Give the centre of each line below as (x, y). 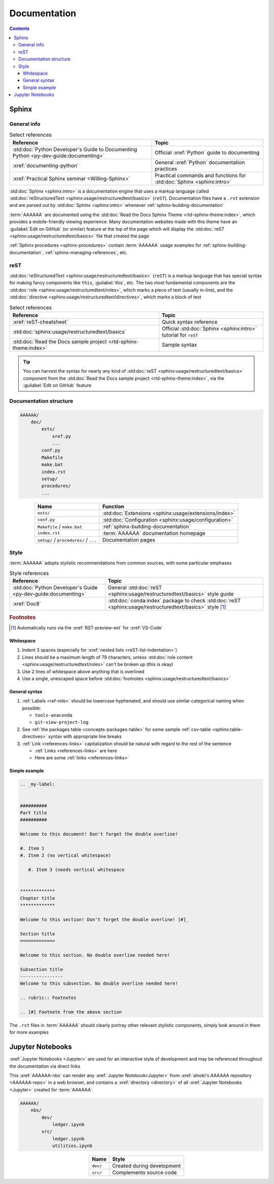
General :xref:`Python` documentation (200, 162)
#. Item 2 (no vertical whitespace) (66, 856)
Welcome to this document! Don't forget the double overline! (99, 834)
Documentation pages (129, 540)
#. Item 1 (32, 848)
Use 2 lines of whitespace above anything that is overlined (83, 672)
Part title (33, 813)
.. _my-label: (38, 784)
